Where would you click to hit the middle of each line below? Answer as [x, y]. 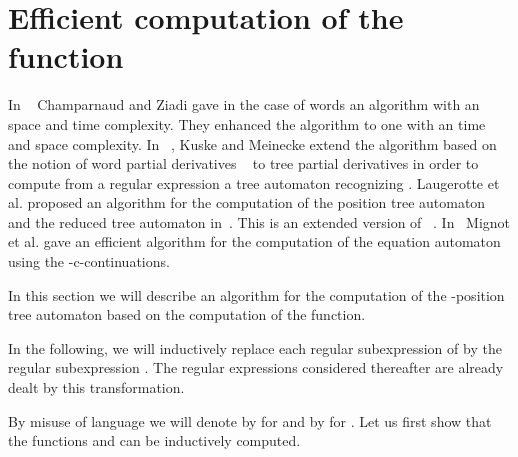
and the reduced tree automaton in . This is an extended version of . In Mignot [259, 221]
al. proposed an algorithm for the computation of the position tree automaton [247, 202]
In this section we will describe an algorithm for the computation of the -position [256, 294]
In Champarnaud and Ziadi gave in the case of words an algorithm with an [244, 104]
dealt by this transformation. [96, 387]
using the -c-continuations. [89, 261]
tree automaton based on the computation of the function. [187, 314]
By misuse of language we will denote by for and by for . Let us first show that [250, 420]
